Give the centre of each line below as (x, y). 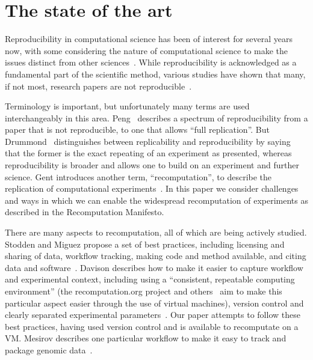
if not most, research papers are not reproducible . (98, 86)
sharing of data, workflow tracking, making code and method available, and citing (156, 256)
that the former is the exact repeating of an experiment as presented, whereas (148, 153)
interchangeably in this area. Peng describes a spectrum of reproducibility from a (156, 117)
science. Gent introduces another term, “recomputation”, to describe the (138, 176)
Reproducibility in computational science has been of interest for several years (149, 39)
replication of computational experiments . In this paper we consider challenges (152, 188)
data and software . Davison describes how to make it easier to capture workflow (154, 267)
